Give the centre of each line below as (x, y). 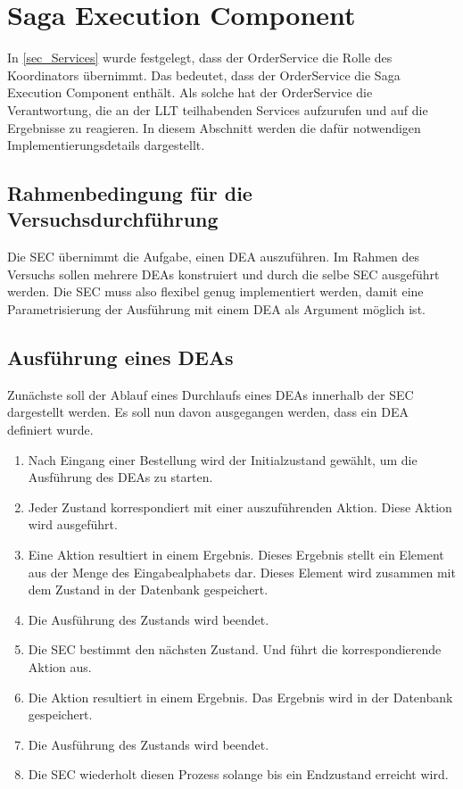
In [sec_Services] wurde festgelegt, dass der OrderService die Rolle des (200, 58)
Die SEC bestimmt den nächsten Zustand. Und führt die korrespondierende (235, 649)
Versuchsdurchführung (113, 219)
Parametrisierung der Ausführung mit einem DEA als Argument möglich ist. (216, 309)
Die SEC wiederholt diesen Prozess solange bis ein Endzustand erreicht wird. (238, 774)
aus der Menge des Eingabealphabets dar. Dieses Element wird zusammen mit (242, 572)
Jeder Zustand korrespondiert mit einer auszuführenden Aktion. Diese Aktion (240, 507)
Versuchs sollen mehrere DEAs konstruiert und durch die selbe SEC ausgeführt (223, 274)
